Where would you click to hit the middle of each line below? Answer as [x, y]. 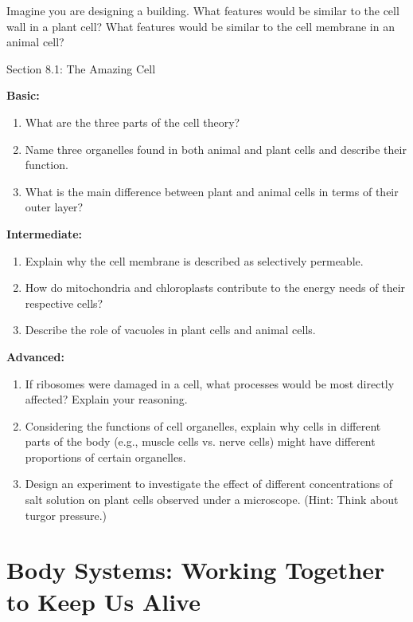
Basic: [23, 95]
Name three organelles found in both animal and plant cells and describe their [216, 149]
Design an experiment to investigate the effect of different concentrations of [209, 484]
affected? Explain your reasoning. [106, 399]
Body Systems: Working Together [196, 570]
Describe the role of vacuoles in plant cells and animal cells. [170, 330]
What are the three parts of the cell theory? [132, 122]
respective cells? [64, 303]
